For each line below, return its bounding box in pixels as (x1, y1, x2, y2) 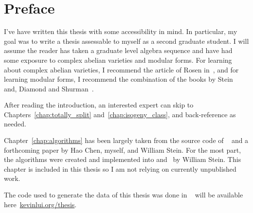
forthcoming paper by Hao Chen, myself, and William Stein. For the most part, (4, 144, 241, 155)
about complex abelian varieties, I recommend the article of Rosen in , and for (4, 64, 239, 74)
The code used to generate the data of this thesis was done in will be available (4, 190, 243, 200)
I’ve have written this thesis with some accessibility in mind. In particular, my (4, 26, 237, 36)
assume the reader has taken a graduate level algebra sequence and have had (4, 45, 233, 55)
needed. (4, 119, 26, 129)
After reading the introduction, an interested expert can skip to (4, 100, 194, 110)
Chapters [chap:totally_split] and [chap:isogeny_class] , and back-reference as (4, 109, 236, 119)
